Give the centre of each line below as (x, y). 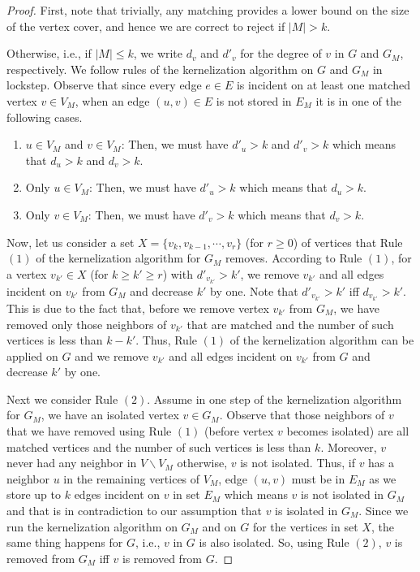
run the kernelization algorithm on (92, 526)
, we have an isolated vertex (110, 415)
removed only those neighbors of (87, 324)
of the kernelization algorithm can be (322, 340)
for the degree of (281, 53)
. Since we (384, 511)
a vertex (27, 273)
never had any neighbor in (72, 463)
